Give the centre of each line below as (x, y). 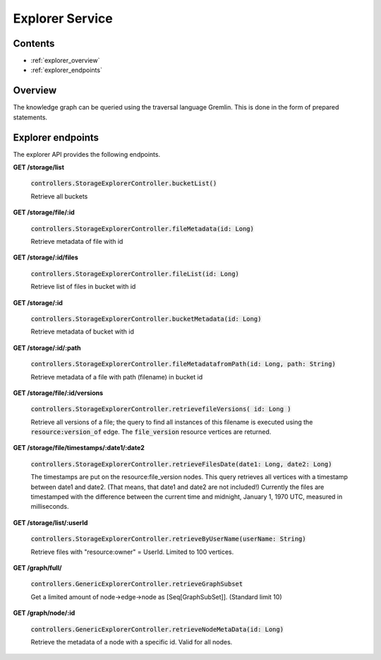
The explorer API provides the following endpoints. (87, 154)
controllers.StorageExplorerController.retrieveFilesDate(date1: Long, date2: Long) (181, 464)
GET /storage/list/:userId (50, 522)
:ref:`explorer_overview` (65, 61)
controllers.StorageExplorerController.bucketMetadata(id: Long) (146, 319)
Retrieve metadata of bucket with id (82, 331)
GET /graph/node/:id (44, 613)
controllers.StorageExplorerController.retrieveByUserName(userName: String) (168, 539)
